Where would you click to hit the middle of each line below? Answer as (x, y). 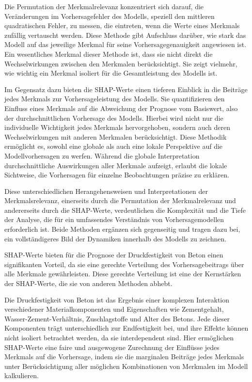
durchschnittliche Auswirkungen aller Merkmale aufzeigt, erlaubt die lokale (116, 165)
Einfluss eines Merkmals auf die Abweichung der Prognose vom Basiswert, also (121, 108)
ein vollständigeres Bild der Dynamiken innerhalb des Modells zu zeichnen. (116, 238)
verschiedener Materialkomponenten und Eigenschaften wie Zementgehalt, (114, 309)
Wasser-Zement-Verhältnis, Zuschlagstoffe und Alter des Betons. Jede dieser (117, 318)
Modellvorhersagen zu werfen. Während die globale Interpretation (102, 155)
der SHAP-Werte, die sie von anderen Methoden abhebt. (88, 283)
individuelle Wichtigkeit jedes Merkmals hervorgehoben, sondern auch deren (117, 127)
